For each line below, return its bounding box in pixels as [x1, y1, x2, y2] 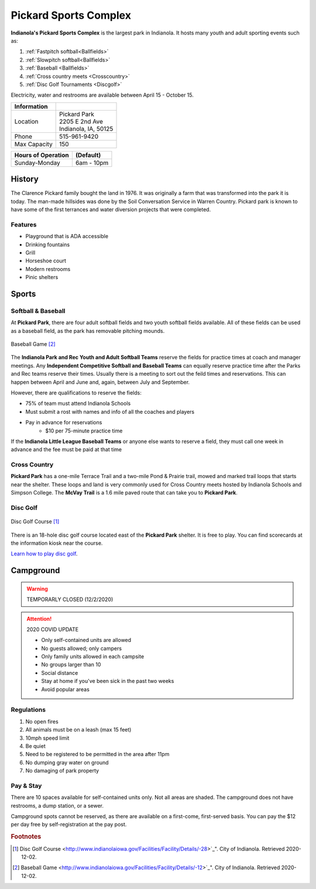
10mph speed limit [25, 734, 70, 742]
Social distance [41, 669, 78, 676]
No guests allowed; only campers [41, 644, 122, 652]
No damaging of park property [25, 767, 99, 774]
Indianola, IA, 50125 [59, 125, 114, 133]
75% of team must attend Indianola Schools [25, 400, 131, 407]
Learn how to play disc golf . [11, 550, 78, 557]
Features [11, 220, 37, 228]
